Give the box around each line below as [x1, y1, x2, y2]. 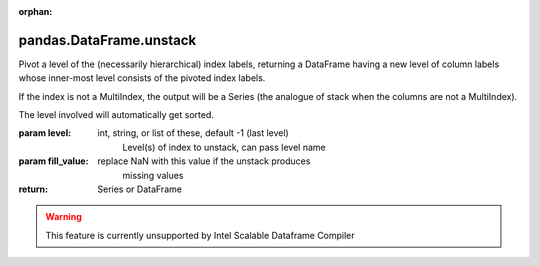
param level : [18, 127, 72, 139]
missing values [122, 169, 184, 181]
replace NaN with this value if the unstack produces [97, 155, 311, 167]
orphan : [18, 6, 53, 17]
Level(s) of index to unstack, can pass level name [122, 141, 326, 153]
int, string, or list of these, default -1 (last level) [97, 127, 289, 139]
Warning [45, 211, 82, 223]
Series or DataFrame [97, 183, 182, 195]
